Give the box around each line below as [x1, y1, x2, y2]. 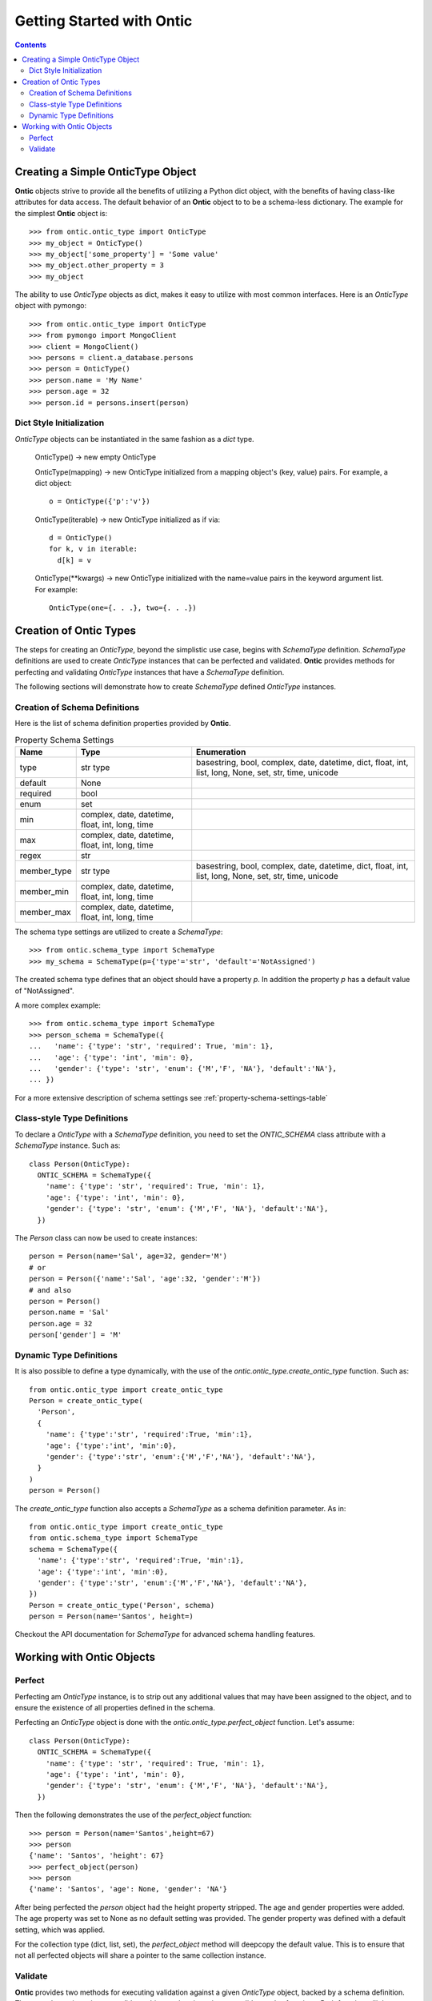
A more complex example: [14, 1000, 102, 1010]
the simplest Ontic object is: [14, 208, 108, 218]
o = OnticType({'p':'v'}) [49, 497, 151, 506]
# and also [29, 1285, 72, 1294]
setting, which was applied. [14, 1925, 106, 1935]
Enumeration [196, 747, 246, 758]
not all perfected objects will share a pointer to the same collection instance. [14, 1951, 267, 1960]
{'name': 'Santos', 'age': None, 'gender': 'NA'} [29, 1885, 228, 1894]
